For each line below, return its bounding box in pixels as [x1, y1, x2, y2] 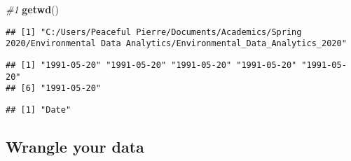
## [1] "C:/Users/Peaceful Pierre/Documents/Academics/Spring [6, 27, 302, 37]
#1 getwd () [6, 2, 60, 16]
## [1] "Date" [6, 104, 71, 115]
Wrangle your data [6, 135, 144, 157]
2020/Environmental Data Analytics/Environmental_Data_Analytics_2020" [6, 38, 347, 49]
